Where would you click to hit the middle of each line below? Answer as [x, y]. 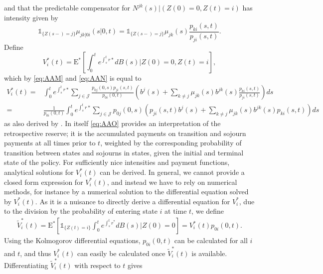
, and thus [36, 253]
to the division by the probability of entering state [81, 211]
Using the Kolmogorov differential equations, [72, 240]
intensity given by [31, 17]
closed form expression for [44, 182]
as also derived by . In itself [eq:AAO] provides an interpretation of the [112, 123]
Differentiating [26, 265]
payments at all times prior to [50, 143]
